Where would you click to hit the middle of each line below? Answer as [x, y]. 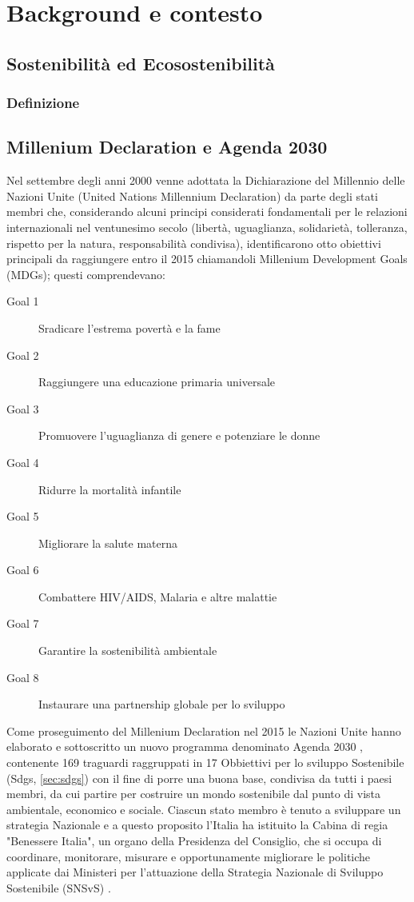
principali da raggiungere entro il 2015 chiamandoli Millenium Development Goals [207, 259]
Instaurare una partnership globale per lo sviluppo [162, 704]
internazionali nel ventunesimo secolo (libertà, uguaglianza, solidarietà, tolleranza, [207, 227]
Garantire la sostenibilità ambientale [128, 651]
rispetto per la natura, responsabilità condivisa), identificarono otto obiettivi [194, 243]
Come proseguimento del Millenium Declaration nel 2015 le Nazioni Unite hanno [204, 730]
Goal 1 [23, 301]
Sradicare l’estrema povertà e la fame [129, 327]
